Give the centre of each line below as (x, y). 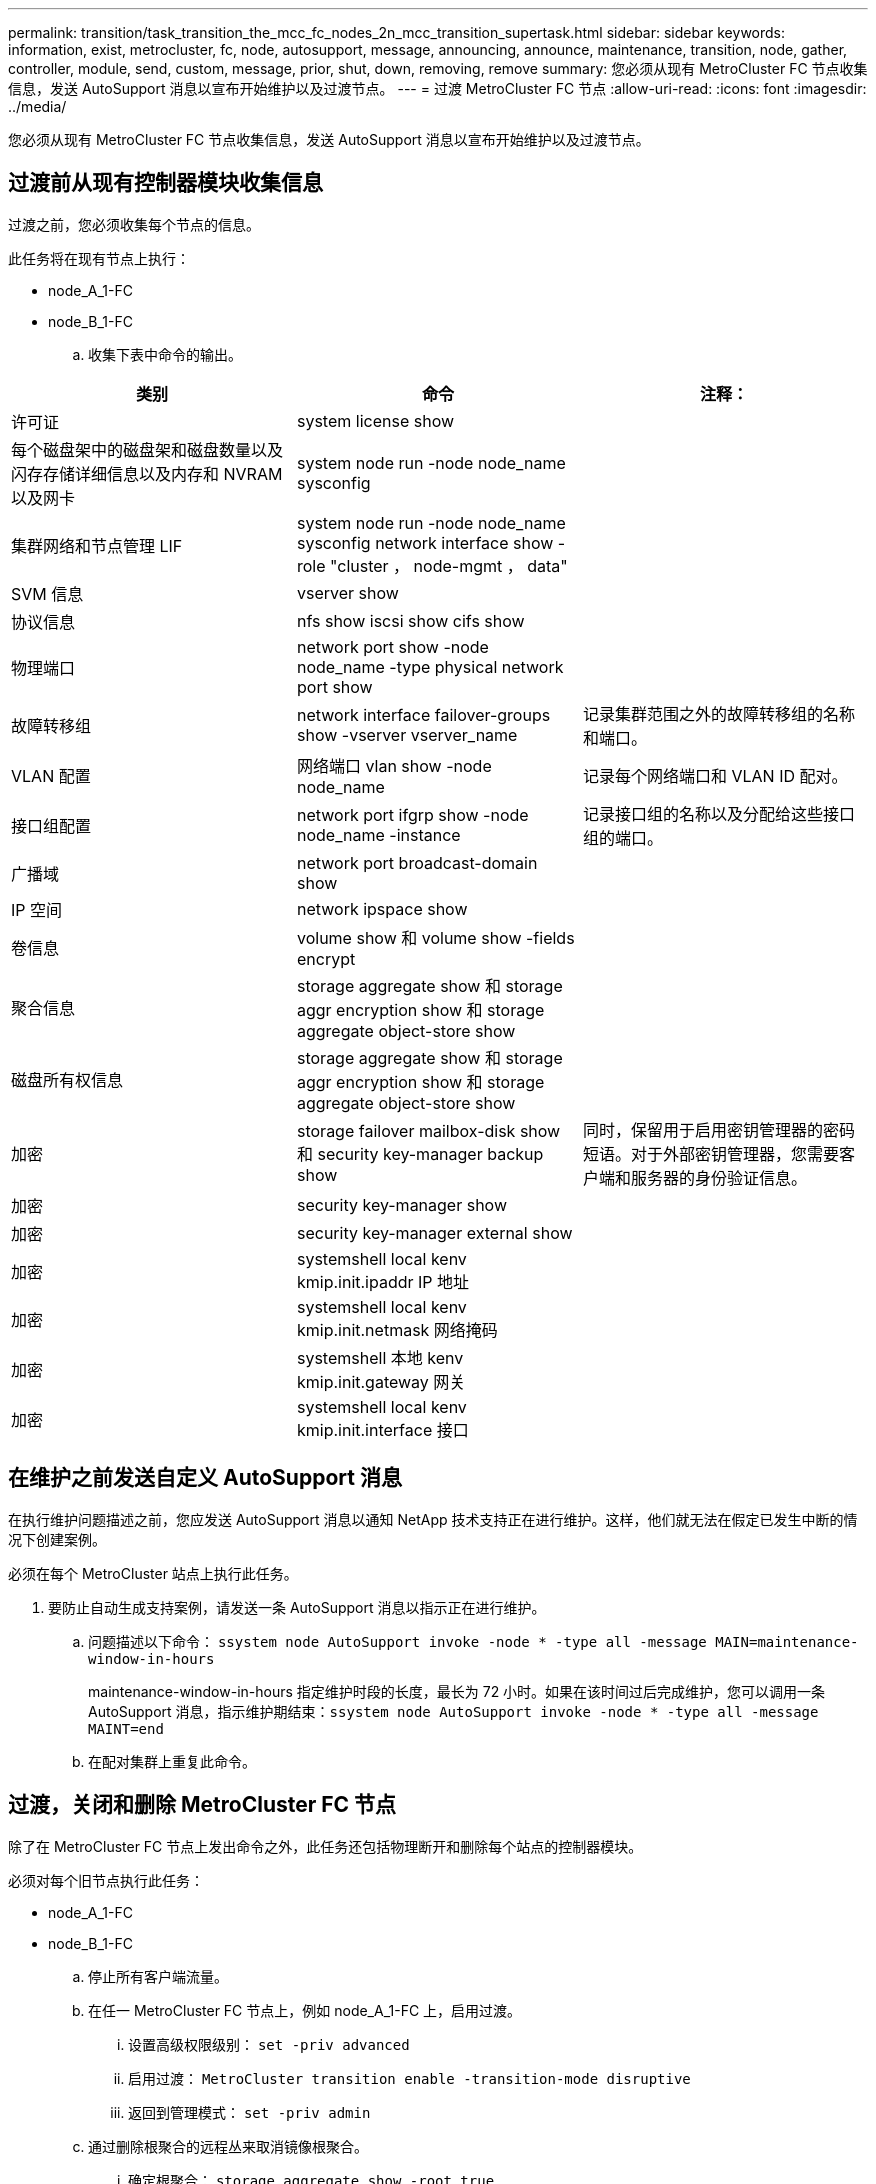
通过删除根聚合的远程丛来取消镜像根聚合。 (228, 2146)
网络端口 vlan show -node (394, 765)
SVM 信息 (47, 593)
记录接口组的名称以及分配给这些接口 (718, 813)
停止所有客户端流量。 (158, 1976)
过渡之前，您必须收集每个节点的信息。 (134, 224)
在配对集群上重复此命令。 (172, 1761)
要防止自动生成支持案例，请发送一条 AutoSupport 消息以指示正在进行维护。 (297, 1607)
